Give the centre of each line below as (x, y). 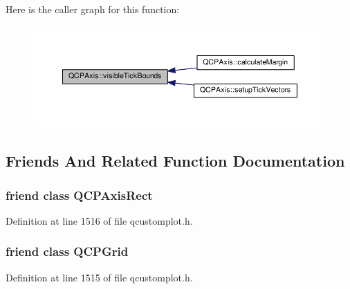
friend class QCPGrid (67, 251)
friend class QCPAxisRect (79, 195)
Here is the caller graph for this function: (93, 9)
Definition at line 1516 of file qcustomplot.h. (99, 220)
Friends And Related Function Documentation (175, 161)
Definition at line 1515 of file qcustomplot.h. (99, 277)
